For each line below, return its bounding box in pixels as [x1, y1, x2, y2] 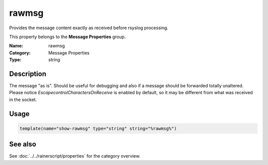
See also [9, 140, 37, 149]
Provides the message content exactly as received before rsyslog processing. [9, 25, 169, 31]
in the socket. [9, 97, 37, 103]
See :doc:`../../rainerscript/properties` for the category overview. [9, 153, 141, 159]
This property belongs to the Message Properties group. [9, 34, 126, 40]
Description [9, 69, 47, 78]
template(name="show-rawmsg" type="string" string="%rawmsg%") [19, 125, 177, 131]
